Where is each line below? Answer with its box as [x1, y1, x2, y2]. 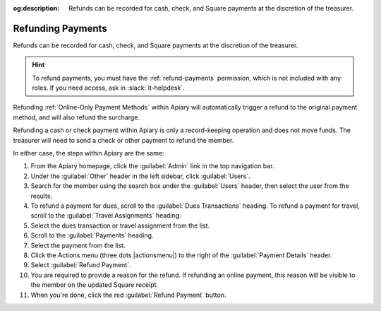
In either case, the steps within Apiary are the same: [13, 149, 164, 158]
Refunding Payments [13, 22, 107, 35]
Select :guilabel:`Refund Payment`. [30, 261, 131, 269]
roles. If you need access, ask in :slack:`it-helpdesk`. [32, 83, 185, 92]
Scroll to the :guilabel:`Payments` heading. [30, 231, 154, 240]
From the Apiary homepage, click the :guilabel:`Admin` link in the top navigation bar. [30, 162, 274, 170]
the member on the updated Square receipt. [30, 281, 159, 289]
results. [30, 192, 53, 200]
